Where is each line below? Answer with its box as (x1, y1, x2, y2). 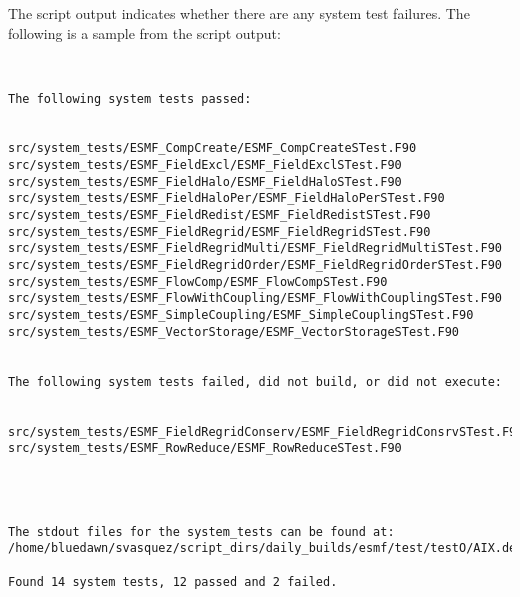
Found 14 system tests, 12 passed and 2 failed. (8, 574, 338, 589)
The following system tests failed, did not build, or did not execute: (8, 374, 502, 389)
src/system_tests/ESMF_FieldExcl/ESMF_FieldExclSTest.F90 (8, 158, 402, 173)
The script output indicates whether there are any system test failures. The (8, 3, 470, 23)
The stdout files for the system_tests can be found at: (8, 524, 395, 539)
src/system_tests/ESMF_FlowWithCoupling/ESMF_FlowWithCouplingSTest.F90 (8, 291, 502, 306)
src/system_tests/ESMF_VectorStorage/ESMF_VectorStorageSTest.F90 (8, 324, 460, 339)
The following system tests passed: (8, 91, 252, 106)
